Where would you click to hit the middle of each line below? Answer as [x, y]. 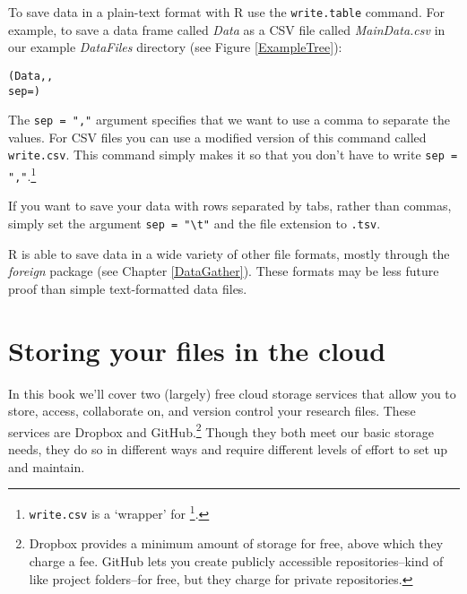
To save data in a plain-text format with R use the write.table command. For [226, 12]
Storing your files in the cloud [197, 350]
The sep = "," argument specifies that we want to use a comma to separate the [229, 120]
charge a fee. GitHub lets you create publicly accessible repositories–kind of [236, 561]
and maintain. [47, 466]
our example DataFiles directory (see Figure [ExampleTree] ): [175, 47]
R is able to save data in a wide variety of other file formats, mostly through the [229, 253]
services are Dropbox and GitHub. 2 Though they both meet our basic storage [221, 430]
